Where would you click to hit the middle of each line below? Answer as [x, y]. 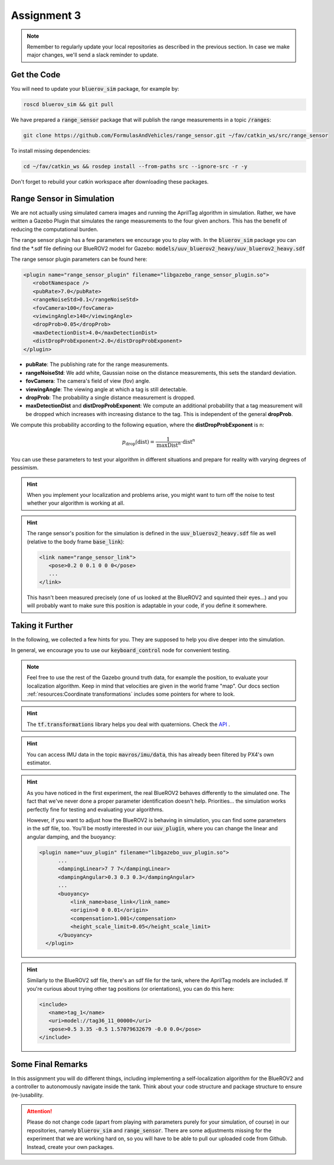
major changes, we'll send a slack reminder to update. [93, 55]
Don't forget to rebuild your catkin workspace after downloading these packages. [110, 182]
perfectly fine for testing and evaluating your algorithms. [95, 809]
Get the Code [36, 75]
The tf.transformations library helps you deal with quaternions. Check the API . [128, 724]
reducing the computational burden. [55, 229]
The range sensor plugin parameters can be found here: [79, 259]
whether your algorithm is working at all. [76, 503]
